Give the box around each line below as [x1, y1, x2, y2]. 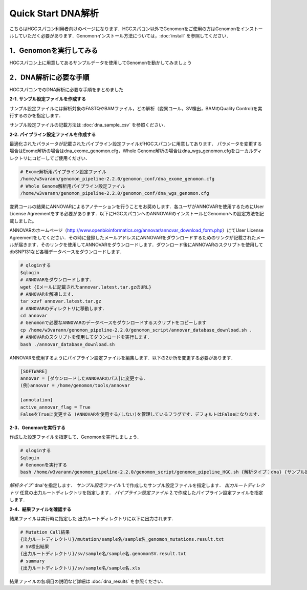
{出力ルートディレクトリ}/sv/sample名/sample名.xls [20, 565, 141, 571]
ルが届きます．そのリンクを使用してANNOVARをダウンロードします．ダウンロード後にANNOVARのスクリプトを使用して [9, 241, 264, 248]
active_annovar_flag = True [20, 404, 91, 410]
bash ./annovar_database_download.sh [20, 341, 115, 347]
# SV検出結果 [20, 543, 50, 550]
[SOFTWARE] [20, 368, 48, 374]
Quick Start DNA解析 [9, 8, 99, 19]
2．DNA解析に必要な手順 [9, 73, 90, 82]
